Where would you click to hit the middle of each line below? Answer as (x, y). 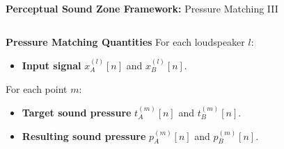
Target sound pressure (77, 112)
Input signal (52, 65)
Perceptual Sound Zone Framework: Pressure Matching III (142, 8)
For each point (37, 88)
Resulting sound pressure (84, 135)
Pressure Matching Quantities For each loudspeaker (125, 41)
